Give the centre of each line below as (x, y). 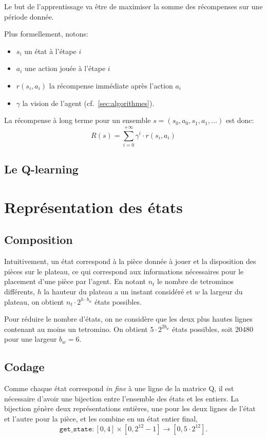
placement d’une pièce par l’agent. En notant (75, 281)
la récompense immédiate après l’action (111, 85)
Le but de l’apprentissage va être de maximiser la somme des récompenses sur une (133, 6)
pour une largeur (31, 339)
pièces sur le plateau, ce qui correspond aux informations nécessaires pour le (124, 271)
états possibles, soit (203, 329)
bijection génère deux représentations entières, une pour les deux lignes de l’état (130, 408)
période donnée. (29, 16)
